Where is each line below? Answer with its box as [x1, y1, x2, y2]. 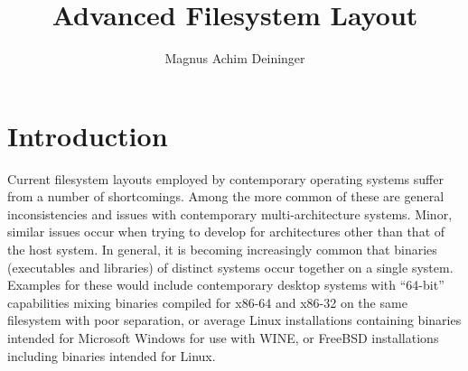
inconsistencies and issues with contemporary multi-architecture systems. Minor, [7, 204, 453, 223]
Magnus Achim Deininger [164, 49, 305, 68]
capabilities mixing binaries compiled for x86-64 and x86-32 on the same [7, 292, 407, 311]
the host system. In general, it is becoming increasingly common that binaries [7, 240, 437, 259]
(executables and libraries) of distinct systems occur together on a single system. [7, 257, 454, 276]
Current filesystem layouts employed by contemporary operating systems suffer [7, 169, 444, 188]
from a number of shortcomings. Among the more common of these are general [7, 187, 445, 206]
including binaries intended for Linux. [7, 346, 216, 365]
